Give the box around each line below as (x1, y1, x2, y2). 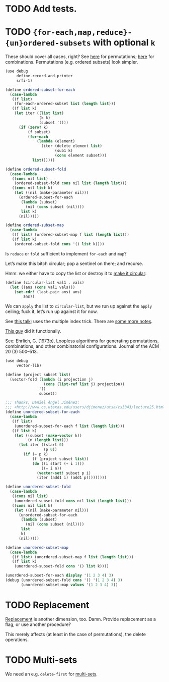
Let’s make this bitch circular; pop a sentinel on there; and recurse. (5, 260, 143, 267)
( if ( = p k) (23, 452, 49, 457)
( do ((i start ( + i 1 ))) (32, 461, 84, 466)
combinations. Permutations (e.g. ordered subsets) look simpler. (5, 59, 138, 65)
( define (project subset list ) (5, 372, 71, 377)
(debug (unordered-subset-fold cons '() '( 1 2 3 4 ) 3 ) (5, 578, 123, 583)
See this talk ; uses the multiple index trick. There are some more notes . (5, 319, 152, 325)
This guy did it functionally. (5, 328, 61, 334)
